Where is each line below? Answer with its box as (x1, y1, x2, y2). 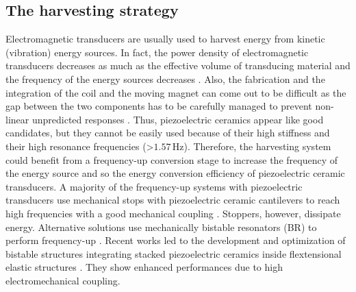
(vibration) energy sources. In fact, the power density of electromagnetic (5, 45, 309, 59)
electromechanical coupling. (5, 273, 120, 287)
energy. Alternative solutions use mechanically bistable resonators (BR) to (5, 219, 317, 234)
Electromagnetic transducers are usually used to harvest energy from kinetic (5, 32, 325, 46)
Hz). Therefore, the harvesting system (172, 138, 331, 153)
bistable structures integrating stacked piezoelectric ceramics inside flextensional (5, 246, 342, 260)
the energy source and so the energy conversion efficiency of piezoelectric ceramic (5, 166, 345, 180)
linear (5, 112, 29, 126)
